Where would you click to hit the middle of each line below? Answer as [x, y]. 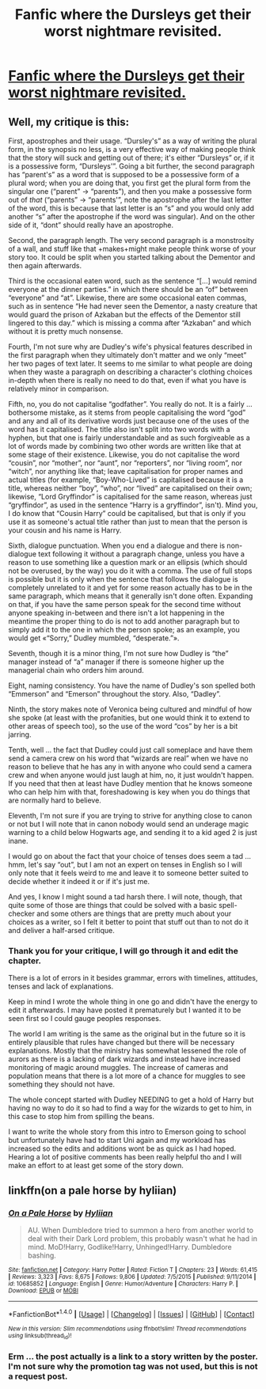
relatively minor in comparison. [59, 389]
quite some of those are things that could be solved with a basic [113, 905]
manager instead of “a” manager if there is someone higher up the [116, 662]
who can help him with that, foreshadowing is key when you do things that [129, 792]
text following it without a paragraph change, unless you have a [142, 554]
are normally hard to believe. [55, 800]
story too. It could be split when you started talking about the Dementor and [132, 257]
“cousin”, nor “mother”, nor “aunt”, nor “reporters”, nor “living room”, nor [125, 463]
